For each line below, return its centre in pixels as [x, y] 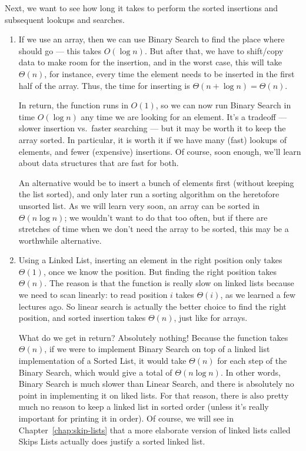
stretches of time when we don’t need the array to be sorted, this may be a [154, 229]
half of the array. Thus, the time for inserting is [104, 85]
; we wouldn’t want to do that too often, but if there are [166, 217]
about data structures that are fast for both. [99, 163]
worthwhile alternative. [60, 240]
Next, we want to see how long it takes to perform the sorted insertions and [142, 8]
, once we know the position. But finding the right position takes [160, 271]
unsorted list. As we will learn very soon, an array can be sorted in [139, 205]
